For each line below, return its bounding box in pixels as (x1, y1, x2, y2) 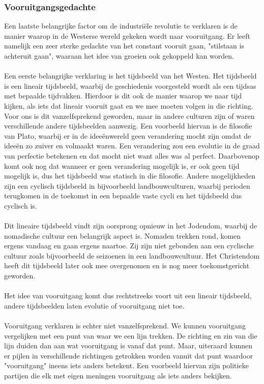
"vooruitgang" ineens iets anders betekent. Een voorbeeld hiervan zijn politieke (4, 360, 249, 371)
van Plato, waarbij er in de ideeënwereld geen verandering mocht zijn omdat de (4, 130, 251, 141)
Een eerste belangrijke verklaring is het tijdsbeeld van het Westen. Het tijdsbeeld (4, 70, 257, 81)
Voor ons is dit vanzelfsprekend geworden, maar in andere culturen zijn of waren (4, 110, 255, 121)
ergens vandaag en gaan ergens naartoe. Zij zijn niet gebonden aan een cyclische (4, 240, 254, 251)
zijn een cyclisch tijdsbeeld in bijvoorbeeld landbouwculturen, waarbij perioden (4, 180, 250, 191)
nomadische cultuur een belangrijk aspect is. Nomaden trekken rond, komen (4, 230, 241, 241)
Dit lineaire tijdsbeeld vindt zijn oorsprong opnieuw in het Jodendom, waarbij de (4, 220, 257, 231)
